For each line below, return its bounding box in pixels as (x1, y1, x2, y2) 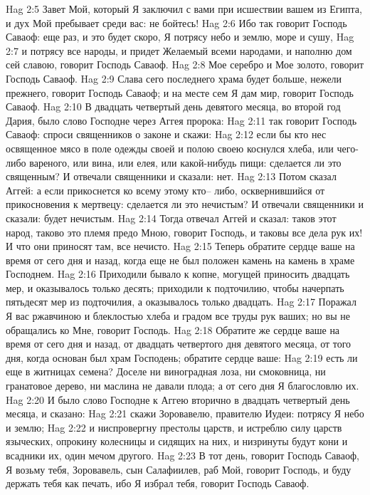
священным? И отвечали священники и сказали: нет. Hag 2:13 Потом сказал (6, 169, 337, 184)
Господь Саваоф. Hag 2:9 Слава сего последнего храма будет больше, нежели (6, 71, 342, 85)
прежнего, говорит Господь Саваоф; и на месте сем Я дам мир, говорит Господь (6, 85, 354, 100)
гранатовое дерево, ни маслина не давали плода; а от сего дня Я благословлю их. (6, 378, 359, 393)
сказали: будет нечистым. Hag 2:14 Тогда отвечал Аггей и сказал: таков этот (6, 210, 337, 225)
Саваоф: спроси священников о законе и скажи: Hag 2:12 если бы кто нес (6, 127, 327, 142)
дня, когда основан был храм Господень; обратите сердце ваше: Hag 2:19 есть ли (6, 350, 358, 365)
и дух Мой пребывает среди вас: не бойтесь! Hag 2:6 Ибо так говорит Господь (6, 15, 347, 30)
